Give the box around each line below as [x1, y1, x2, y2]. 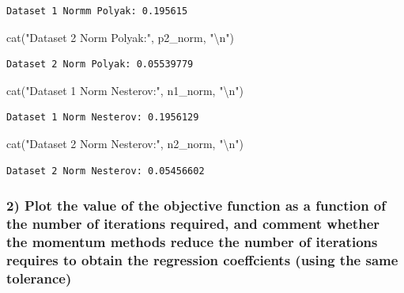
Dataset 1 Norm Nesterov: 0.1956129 [6, 112, 199, 124]
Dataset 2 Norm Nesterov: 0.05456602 [6, 165, 205, 177]
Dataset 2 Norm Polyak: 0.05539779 [6, 59, 194, 70]
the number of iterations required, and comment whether [6, 214, 380, 233]
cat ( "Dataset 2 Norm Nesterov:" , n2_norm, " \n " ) [6, 135, 244, 151]
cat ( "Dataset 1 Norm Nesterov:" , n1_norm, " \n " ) [6, 82, 244, 98]
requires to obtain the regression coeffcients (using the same [6, 249, 398, 269]
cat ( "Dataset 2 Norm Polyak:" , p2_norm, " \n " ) [6, 29, 234, 45]
